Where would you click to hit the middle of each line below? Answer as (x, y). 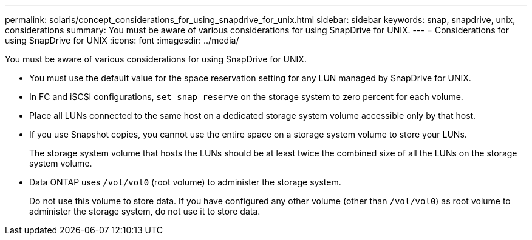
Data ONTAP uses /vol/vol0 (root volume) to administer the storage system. (185, 182)
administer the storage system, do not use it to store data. (145, 211)
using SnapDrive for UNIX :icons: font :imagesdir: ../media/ (122, 40)
